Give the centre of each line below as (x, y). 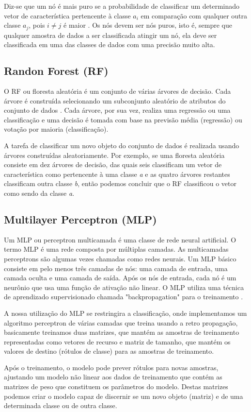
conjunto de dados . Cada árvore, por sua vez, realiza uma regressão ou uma (117, 110)
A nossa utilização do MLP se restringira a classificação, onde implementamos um (125, 313)
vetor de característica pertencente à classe (67, 15)
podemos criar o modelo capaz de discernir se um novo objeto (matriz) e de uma (124, 396)
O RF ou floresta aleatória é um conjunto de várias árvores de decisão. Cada (118, 91)
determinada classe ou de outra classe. (61, 405)
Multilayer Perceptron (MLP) (80, 219)
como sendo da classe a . (39, 193)
